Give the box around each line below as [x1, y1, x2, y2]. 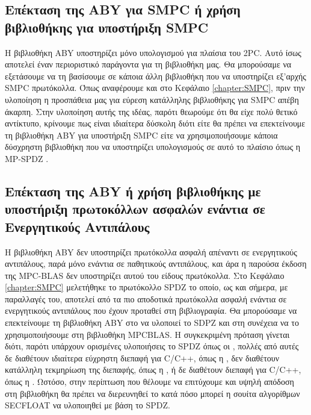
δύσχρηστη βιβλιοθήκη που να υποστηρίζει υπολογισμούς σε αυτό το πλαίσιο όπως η [5, 140, 301, 153]
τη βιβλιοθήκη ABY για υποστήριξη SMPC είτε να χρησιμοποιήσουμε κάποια [5, 128, 278, 141]
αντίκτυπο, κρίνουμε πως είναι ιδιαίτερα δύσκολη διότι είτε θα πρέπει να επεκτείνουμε [5, 117, 306, 129]
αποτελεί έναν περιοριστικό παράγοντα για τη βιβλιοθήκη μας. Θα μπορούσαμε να [5, 58, 292, 70]
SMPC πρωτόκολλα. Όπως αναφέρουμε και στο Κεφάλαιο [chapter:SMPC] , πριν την [5, 81, 305, 94]
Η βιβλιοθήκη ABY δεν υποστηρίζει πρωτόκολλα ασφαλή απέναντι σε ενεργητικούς [5, 245, 297, 258]
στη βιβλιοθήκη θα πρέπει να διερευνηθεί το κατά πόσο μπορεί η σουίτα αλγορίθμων [5, 387, 300, 399]
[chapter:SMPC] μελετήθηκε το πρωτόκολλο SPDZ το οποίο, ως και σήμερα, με [5, 281, 288, 293]
